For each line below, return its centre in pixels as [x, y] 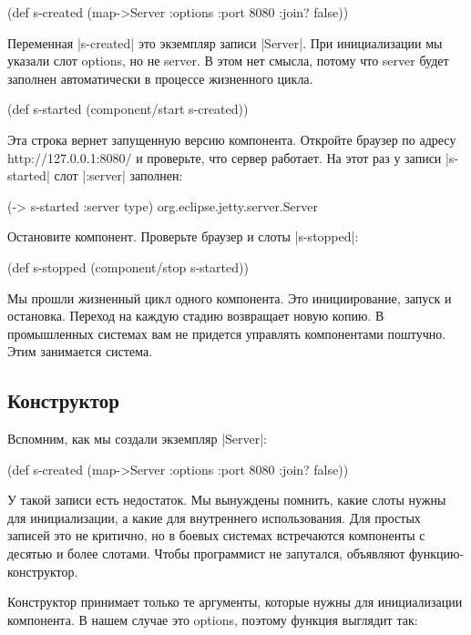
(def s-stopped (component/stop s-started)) [128, 266]
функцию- [437, 553]
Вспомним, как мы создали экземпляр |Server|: [137, 439]
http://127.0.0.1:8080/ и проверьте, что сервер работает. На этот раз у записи [225, 157]
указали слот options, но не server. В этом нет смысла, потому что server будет [228, 61]
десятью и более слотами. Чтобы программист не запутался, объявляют [206, 553]
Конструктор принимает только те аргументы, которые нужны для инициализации [235, 602]
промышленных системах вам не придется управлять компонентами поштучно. [227, 333]
